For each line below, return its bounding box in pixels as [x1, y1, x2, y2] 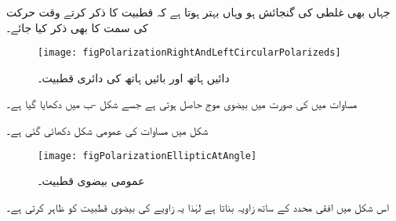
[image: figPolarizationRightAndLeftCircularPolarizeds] [38, 47, 341, 59]
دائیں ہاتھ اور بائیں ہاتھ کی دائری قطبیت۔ [38, 69, 230, 85]
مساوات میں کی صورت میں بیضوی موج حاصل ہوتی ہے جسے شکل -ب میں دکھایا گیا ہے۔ [6, 96, 358, 112]
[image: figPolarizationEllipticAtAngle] [38, 150, 257, 161]
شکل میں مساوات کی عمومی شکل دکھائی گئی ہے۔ [6, 122, 209, 139]
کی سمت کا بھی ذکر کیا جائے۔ [6, 19, 148, 35]
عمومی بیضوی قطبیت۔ [38, 172, 145, 189]
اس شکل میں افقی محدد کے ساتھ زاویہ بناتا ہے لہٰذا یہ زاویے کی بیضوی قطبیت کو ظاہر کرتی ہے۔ [6, 198, 389, 215]
